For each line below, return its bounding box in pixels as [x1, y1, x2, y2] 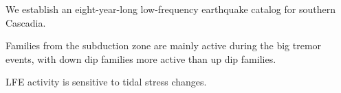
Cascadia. [5, 15, 46, 29]
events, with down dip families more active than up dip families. [5, 51, 276, 66]
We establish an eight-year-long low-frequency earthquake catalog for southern [5, 2, 335, 16]
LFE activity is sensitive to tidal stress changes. [5, 75, 207, 89]
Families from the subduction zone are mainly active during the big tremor [5, 38, 322, 53]
